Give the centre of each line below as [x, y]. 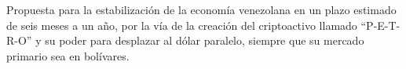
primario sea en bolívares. [68, 55]
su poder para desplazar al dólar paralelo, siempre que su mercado [205, 40]
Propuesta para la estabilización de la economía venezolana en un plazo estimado [201, 9]
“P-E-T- [380, 25]
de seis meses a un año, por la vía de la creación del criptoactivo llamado [182, 25]
